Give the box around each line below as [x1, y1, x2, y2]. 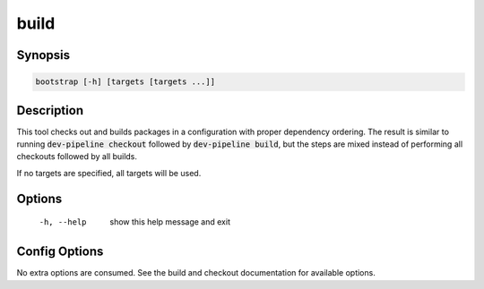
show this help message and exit [109, 217, 230, 227]
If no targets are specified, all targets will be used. [16, 167, 202, 178]
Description [16, 103, 84, 118]
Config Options [16, 244, 104, 259]
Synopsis [16, 47, 71, 63]
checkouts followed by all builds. [16, 151, 138, 162]
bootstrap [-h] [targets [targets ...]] [35, 77, 215, 87]
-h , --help [39, 217, 87, 227]
